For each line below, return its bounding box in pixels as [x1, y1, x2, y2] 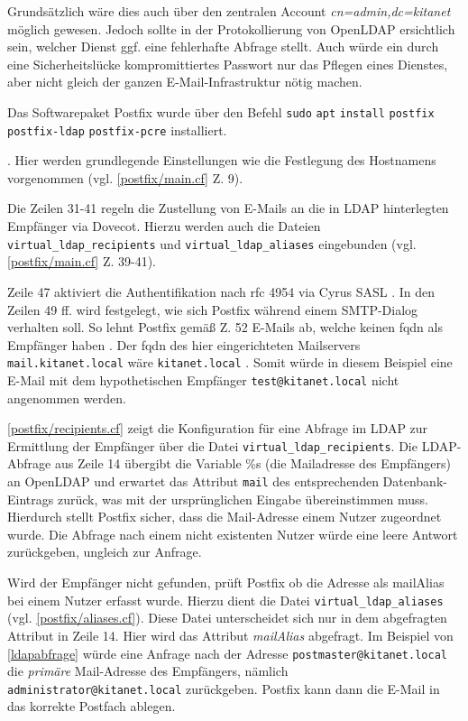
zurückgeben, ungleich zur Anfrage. [7, 542, 202, 561]
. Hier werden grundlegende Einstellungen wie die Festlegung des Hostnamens [7, 151, 436, 170]
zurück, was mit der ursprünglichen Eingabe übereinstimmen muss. [57, 489, 428, 508]
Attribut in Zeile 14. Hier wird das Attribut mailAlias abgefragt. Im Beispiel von [7, 625, 454, 644]
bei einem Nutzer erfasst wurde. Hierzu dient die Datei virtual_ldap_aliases [7, 590, 444, 609]
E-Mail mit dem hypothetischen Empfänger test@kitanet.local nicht [7, 370, 399, 389]
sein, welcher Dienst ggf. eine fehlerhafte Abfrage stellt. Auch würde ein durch [7, 37, 439, 56]
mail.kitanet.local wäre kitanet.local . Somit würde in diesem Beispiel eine [7, 353, 453, 372]
